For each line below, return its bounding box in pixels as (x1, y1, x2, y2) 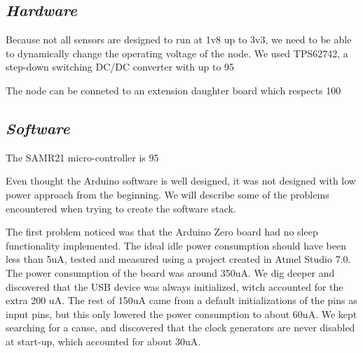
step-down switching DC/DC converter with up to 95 (6, 59, 235, 74)
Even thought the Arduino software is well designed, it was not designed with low (6, 173, 356, 188)
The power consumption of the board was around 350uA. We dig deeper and (6, 265, 335, 280)
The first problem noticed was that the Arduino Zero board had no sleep (6, 224, 318, 239)
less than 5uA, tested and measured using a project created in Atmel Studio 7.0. (6, 252, 351, 266)
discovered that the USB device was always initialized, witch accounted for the (6, 279, 343, 294)
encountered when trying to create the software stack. (6, 201, 236, 215)
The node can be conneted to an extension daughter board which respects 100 (6, 82, 341, 97)
